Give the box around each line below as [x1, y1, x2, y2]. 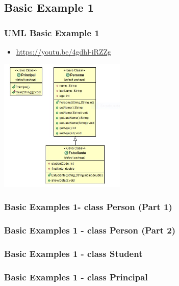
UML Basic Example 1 [4, 26, 99, 39]
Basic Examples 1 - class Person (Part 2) [4, 224, 176, 237]
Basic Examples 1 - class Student [4, 247, 143, 260]
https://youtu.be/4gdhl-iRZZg [16, 46, 111, 57]
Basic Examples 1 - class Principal [4, 270, 148, 283]
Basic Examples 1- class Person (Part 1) [4, 200, 172, 213]
